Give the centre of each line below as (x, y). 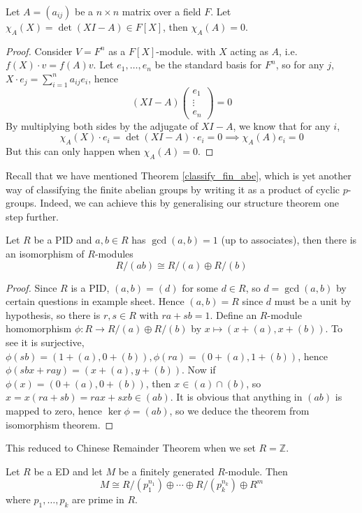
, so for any (300, 65)
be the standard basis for (208, 65)
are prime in (98, 499)
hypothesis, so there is (53, 314)
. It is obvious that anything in (236, 397)
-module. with (186, 51)
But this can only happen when (73, 151)
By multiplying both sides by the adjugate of (102, 125)
